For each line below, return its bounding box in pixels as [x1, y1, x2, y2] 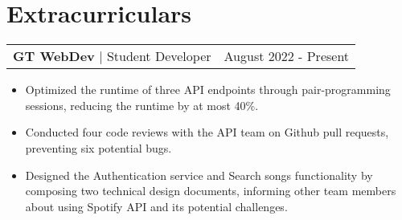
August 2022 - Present [224, 47, 350, 66]
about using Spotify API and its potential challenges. [25, 198, 288, 214]
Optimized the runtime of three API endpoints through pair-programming [25, 81, 391, 98]
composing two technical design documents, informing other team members [25, 182, 396, 199]
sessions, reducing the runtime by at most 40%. [25, 96, 259, 113]
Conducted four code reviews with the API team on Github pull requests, [25, 124, 389, 141]
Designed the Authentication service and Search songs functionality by [25, 166, 373, 183]
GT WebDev [13, 47, 95, 66]
